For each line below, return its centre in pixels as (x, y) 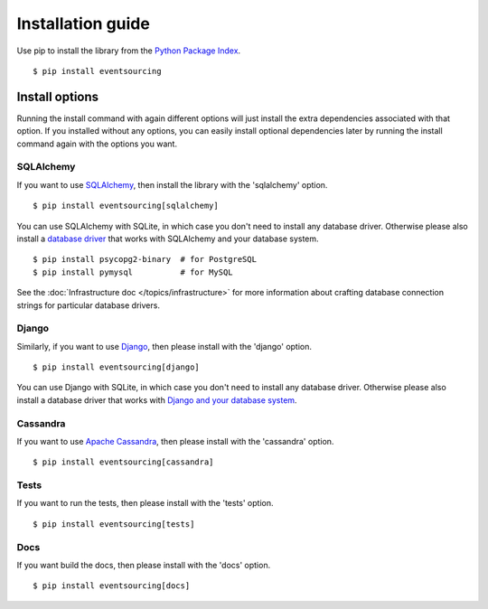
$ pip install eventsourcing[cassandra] (123, 462)
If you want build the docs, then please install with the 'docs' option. (144, 566)
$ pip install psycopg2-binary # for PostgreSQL (145, 259)
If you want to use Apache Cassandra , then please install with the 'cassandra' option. (175, 441)
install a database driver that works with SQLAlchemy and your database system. (168, 239)
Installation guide (84, 23)
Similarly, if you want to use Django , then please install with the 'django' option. (164, 346)
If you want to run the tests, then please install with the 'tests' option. (145, 503)
